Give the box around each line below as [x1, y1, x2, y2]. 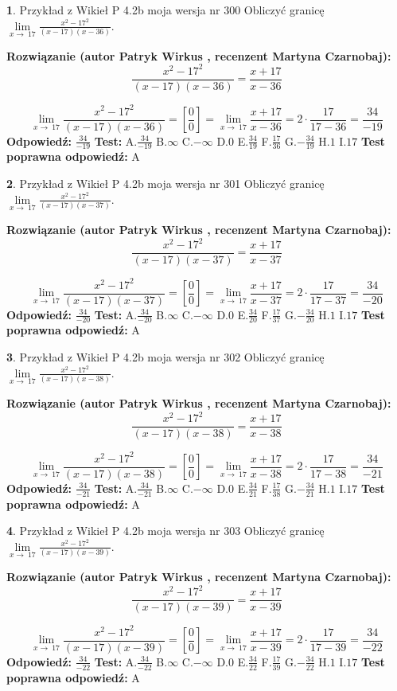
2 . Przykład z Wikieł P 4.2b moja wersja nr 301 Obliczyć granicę [6, 175, 325, 192]
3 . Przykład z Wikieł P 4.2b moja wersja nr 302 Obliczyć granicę [6, 349, 325, 365]
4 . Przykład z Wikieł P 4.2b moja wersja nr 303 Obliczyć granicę [6, 522, 325, 539]
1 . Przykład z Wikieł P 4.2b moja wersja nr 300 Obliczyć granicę [6, 2, 325, 18]
